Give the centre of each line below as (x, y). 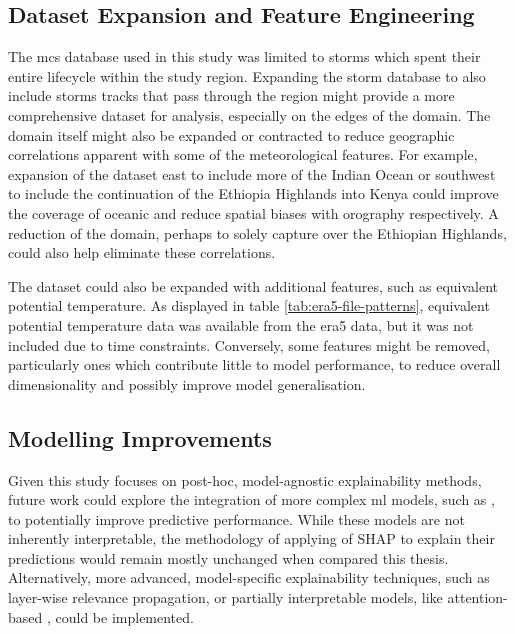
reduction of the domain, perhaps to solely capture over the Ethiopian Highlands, (257, 232)
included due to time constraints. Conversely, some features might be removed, (249, 344)
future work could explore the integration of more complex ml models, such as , (251, 499)
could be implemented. (124, 616)
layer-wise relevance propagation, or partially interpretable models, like (225, 597)
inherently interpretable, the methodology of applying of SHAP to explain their (251, 538)
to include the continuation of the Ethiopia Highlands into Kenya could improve (253, 193)
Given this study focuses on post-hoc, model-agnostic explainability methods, (245, 479)
